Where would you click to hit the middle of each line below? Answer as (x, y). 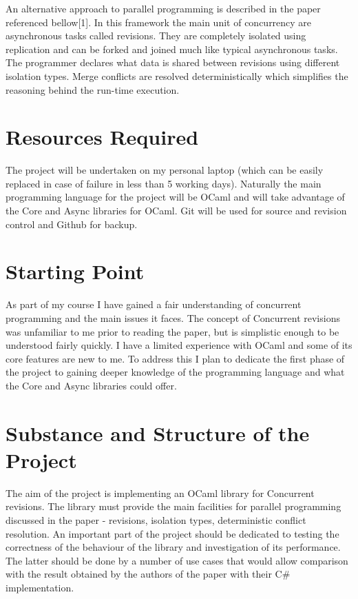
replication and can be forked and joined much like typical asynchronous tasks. (172, 49)
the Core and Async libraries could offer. (91, 385)
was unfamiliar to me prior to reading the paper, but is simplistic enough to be (172, 331)
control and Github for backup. (72, 224)
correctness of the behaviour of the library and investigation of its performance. (173, 547)
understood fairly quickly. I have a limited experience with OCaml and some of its (179, 345)
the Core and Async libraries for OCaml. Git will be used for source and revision (176, 211)
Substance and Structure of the (158, 433)
